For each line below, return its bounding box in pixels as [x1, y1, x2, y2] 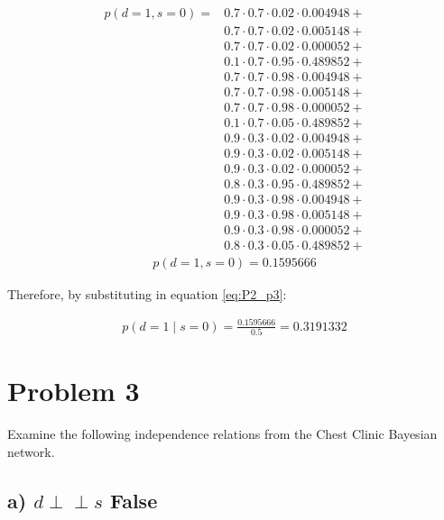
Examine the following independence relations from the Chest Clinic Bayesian [7, 424, 438, 443]
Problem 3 [7, 372, 140, 409]
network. [7, 442, 55, 461]
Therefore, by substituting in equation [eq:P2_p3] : [7, 284, 287, 303]
